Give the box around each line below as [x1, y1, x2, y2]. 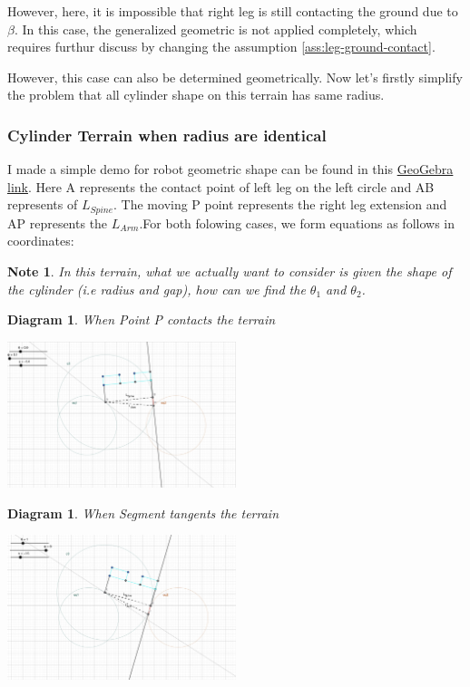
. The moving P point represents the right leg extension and [113, 195, 447, 214]
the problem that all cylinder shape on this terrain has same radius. [7, 85, 385, 104]
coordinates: [7, 231, 74, 250]
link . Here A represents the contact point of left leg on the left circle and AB [7, 177, 435, 196]
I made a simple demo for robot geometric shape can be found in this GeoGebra [7, 160, 454, 179]
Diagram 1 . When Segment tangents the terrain [7, 503, 279, 522]
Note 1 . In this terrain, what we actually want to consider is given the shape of [7, 262, 452, 281]
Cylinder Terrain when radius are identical [7, 123, 327, 146]
